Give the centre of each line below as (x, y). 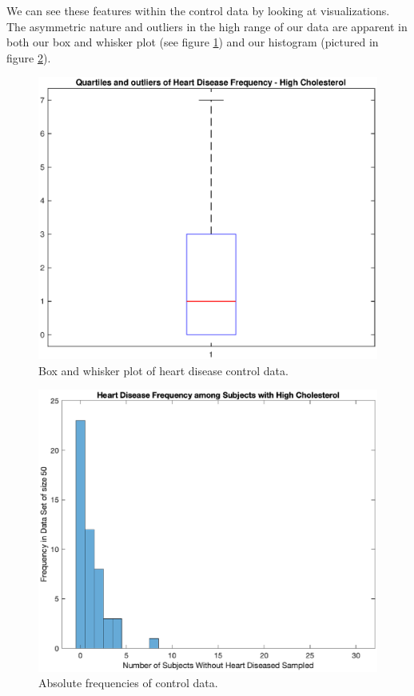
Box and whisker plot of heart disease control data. (163, 370)
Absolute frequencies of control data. (128, 683)
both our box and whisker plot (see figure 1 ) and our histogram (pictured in (193, 42)
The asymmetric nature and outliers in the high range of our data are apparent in (207, 26)
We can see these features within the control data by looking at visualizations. (198, 10)
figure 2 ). (29, 57)
